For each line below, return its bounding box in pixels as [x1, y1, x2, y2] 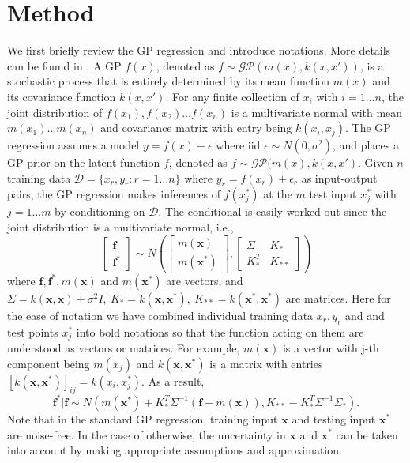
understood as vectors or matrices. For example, [7, 340, 240, 356]
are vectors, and [166, 272, 243, 288]
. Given [358, 154, 393, 171]
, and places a [332, 137, 399, 153]
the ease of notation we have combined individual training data [7, 307, 314, 323]
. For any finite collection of [165, 88, 299, 104]
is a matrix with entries [209, 355, 323, 371]
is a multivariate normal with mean [231, 104, 403, 120]
